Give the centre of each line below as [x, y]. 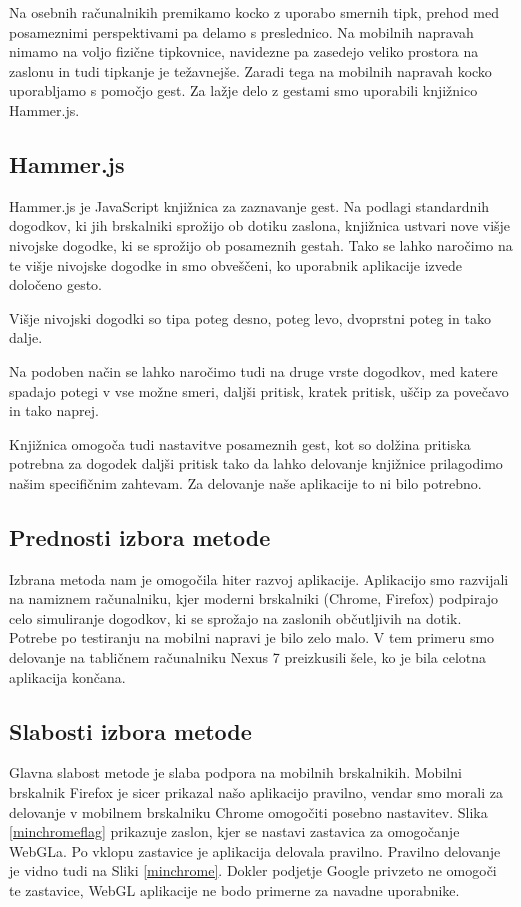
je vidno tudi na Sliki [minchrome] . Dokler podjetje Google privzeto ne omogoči [253, 870]
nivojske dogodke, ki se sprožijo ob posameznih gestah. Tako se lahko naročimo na [261, 244]
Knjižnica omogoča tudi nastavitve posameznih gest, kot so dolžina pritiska [240, 443]
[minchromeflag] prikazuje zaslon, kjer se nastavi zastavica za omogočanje [234, 831]
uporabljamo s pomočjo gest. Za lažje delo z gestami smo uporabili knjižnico [243, 90]
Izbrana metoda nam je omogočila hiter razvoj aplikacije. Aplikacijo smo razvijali [259, 578]
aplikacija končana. [67, 676]
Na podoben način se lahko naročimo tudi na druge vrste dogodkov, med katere [253, 370]
